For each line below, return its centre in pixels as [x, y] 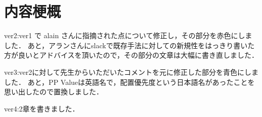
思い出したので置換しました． [54, 92]
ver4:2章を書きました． [42, 108]
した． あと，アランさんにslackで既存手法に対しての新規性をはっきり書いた [129, 45]
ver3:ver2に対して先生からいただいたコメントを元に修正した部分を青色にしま [131, 72]
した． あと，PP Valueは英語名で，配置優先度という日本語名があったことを [129, 82]
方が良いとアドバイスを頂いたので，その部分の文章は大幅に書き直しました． [132, 55]
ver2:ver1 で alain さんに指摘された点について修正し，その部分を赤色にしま [128, 35]
